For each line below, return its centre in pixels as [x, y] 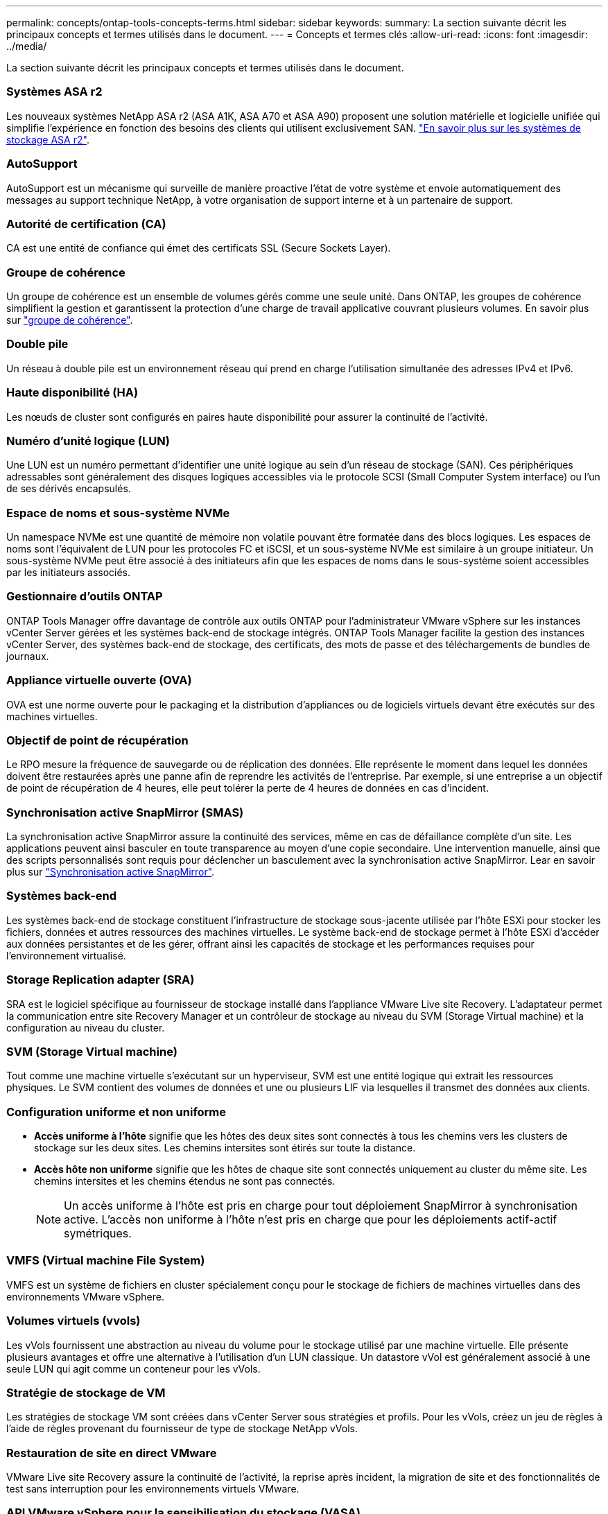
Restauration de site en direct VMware [112, 1453]
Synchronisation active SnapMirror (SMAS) [125, 812]
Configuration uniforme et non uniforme [116, 1112]
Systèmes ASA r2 [54, 92]
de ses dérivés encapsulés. [69, 489]
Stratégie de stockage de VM [86, 1392]
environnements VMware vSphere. [85, 1296]
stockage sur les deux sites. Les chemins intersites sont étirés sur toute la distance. [225, 1148]
